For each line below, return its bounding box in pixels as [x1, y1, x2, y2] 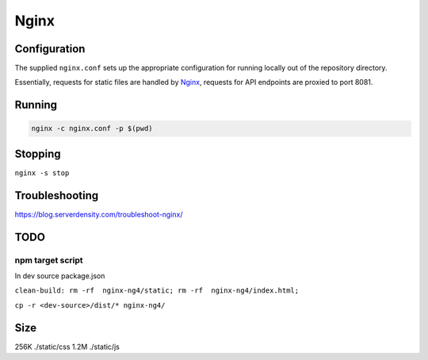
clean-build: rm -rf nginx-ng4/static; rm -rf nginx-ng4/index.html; [14, 286, 300, 295]
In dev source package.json [14, 271, 105, 281]
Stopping [14, 147, 61, 160]
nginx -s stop [14, 168, 70, 178]
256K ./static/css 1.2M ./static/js [14, 342, 120, 351]
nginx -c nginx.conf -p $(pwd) [31, 124, 154, 133]
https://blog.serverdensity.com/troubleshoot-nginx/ [14, 209, 183, 219]
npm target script [14, 255, 83, 266]
